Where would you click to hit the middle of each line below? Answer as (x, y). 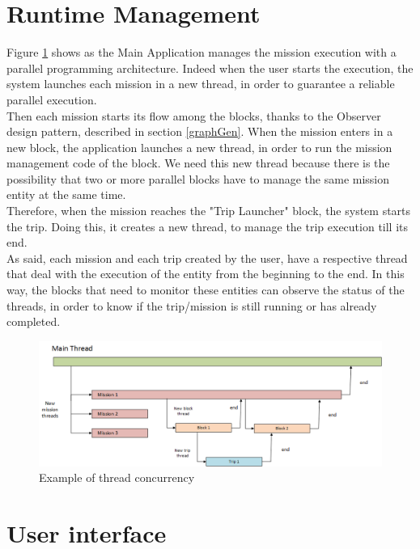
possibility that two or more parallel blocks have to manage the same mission (198, 178)
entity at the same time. (66, 194)
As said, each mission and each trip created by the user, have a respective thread (207, 258)
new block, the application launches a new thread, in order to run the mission (199, 147)
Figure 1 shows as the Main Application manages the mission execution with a (202, 52)
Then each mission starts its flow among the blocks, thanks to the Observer (194, 115)
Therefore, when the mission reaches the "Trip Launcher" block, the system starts (209, 211)
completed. (34, 321)
